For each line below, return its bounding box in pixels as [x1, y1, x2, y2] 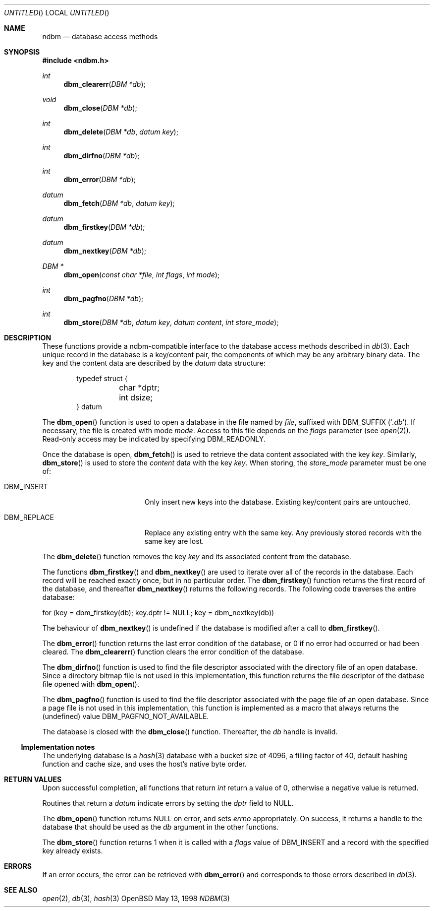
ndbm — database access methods [42, 32, 158, 41]
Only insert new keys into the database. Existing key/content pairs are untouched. [144, 498, 411, 506]
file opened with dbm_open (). [42, 680, 139, 688]
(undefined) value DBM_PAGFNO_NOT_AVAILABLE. [42, 712, 209, 720]
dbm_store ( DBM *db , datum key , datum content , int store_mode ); [63, 318, 279, 326]
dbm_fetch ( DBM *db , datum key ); [63, 199, 175, 207]
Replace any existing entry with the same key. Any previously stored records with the [144, 528, 422, 537]
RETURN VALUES [4, 775, 62, 783]
